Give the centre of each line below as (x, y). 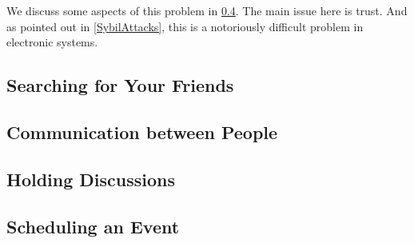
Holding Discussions (91, 179)
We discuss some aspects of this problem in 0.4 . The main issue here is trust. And (207, 10)
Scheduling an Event (93, 226)
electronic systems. (52, 42)
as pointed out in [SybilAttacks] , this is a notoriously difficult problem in (185, 26)
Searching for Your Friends (120, 85)
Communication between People (142, 131)
